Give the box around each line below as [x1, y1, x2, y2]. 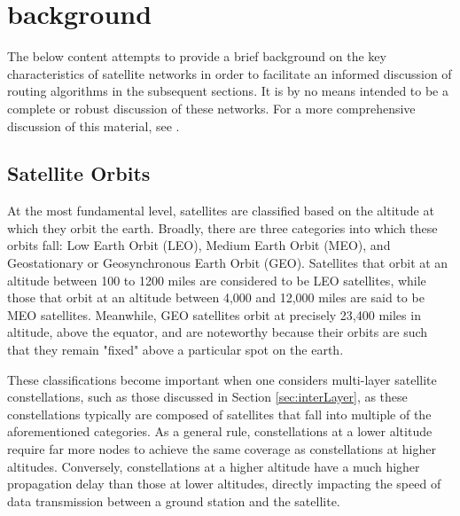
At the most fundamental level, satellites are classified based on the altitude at [7, 201, 434, 220]
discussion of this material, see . [7, 116, 180, 135]
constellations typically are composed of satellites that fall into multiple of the [7, 404, 432, 423]
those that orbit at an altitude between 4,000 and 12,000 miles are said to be [7, 288, 425, 307]
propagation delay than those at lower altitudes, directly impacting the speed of [7, 474, 441, 493]
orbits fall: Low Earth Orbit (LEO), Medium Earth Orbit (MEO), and [7, 236, 391, 254]
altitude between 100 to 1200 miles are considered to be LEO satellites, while [7, 270, 426, 289]
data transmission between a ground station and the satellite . [7, 491, 340, 510]
